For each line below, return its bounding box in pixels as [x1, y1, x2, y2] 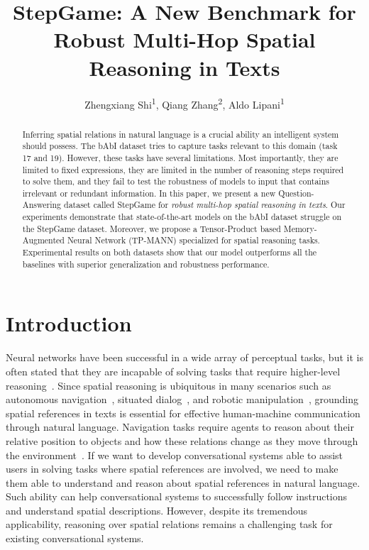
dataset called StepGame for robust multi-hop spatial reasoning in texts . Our [64, 199, 346, 211]
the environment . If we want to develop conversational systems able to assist [6, 447, 343, 462]
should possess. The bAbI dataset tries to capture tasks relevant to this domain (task [22, 140, 338, 152]
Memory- [283, 222, 317, 234]
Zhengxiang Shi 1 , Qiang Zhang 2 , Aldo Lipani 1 [84, 94, 285, 111]
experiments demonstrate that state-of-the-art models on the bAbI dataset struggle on [22, 211, 342, 223]
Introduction [6, 309, 132, 338]
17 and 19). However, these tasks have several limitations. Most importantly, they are [22, 151, 338, 163]
